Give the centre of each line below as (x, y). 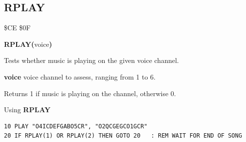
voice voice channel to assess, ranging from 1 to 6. (80, 76)
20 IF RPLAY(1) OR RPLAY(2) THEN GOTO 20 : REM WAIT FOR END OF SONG (123, 136)
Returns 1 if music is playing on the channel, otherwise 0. (90, 93)
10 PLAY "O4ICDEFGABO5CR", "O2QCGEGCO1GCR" (76, 126)
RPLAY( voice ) (28, 44)
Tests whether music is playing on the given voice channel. (91, 60)
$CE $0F (17, 28)
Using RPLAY (27, 110)
